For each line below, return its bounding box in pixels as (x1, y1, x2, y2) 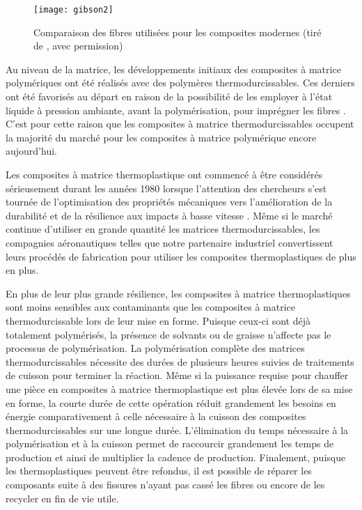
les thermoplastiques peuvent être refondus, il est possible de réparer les (6, 463, 312, 478)
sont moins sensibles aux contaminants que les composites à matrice (6, 300, 295, 314)
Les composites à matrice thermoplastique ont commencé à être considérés (6, 167, 323, 181)
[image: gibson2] (33, 5, 113, 15)
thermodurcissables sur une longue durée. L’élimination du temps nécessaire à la (6, 422, 349, 437)
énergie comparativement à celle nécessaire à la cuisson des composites (6, 409, 306, 424)
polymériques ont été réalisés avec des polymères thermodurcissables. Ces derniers (6, 75, 355, 90)
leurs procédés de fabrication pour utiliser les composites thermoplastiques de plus (6, 249, 356, 263)
